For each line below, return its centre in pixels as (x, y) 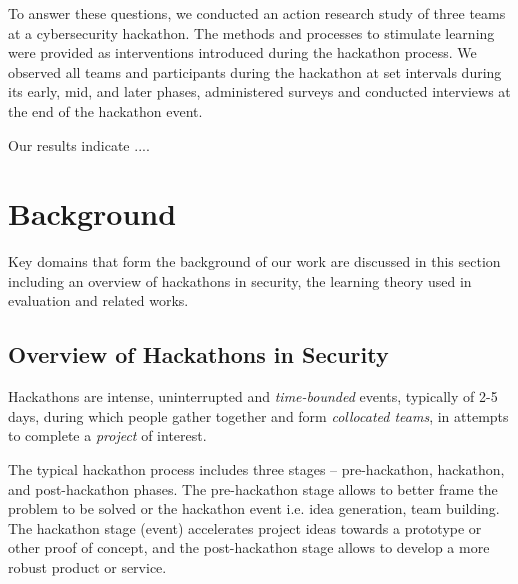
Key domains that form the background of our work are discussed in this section (254, 261)
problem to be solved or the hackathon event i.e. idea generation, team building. (254, 508)
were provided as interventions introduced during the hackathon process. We (242, 52)
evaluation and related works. (98, 300)
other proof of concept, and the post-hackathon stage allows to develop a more (249, 547)
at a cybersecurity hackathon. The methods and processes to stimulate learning (251, 32)
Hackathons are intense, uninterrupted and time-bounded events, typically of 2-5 (253, 396)
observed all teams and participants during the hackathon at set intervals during (255, 71)
